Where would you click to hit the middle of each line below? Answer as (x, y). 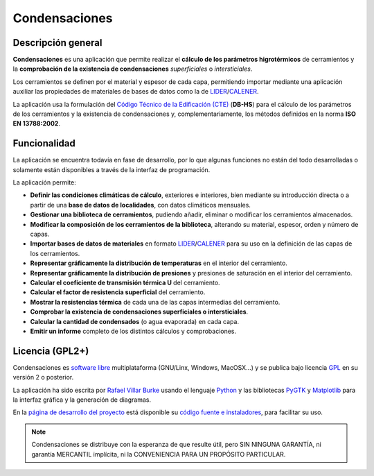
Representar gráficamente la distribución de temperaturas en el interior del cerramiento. (159, 263)
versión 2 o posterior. (43, 377)
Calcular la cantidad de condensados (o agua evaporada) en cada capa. (134, 321)
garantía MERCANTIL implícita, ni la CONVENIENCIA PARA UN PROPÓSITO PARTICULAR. (159, 454)
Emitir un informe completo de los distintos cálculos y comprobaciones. (133, 331)
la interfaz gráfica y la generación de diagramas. (82, 400)
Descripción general (57, 43)
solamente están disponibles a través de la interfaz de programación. (112, 169)
